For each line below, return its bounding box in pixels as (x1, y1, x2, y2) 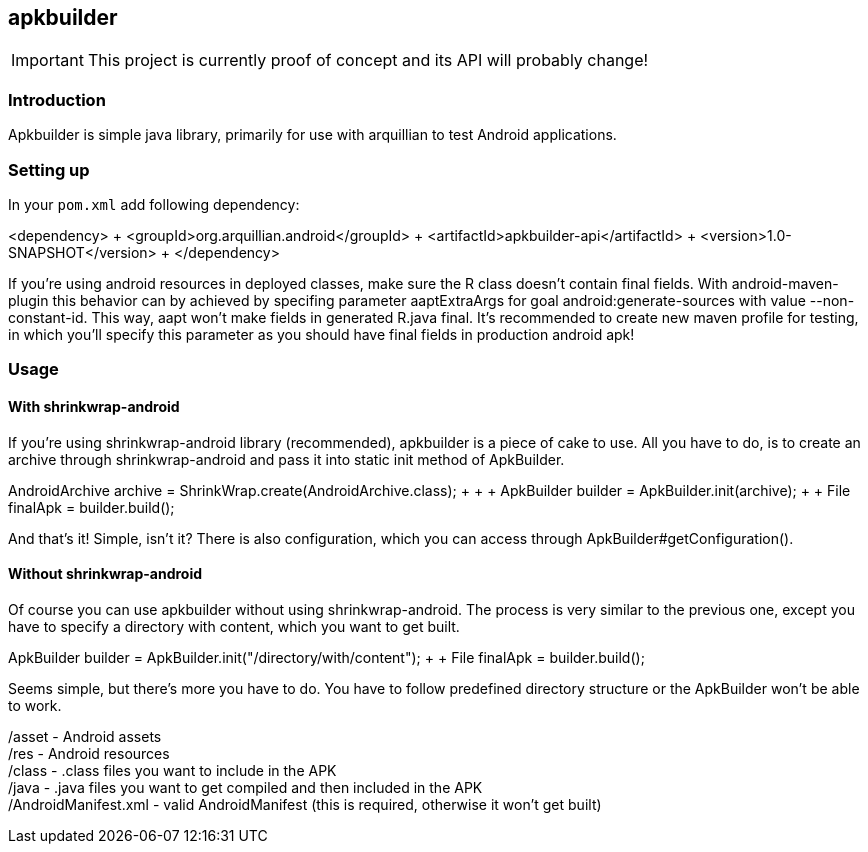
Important (11, 50, 84, 71)
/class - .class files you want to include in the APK (8, 761, 337, 779)
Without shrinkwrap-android (8, 565, 203, 583)
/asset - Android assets (8, 727, 162, 745)
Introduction (8, 89, 106, 110)
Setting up (8, 159, 90, 180)
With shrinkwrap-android (8, 397, 180, 415)
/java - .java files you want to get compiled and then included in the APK (8, 778, 483, 796)
